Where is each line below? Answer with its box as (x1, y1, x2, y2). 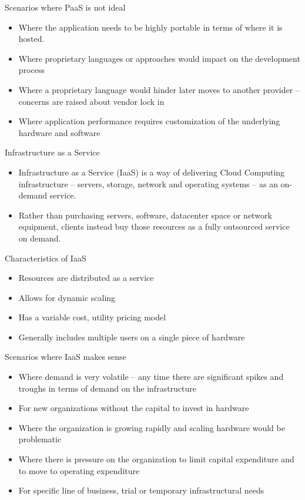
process (18, 64, 45, 76)
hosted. (18, 32, 45, 45)
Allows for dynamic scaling (18, 291, 116, 303)
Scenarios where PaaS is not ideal (5, 1, 126, 13)
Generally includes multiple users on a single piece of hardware (18, 330, 245, 343)
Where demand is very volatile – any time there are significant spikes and (18, 370, 284, 383)
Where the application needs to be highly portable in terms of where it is (18, 21, 283, 33)
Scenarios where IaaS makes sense (5, 350, 126, 363)
